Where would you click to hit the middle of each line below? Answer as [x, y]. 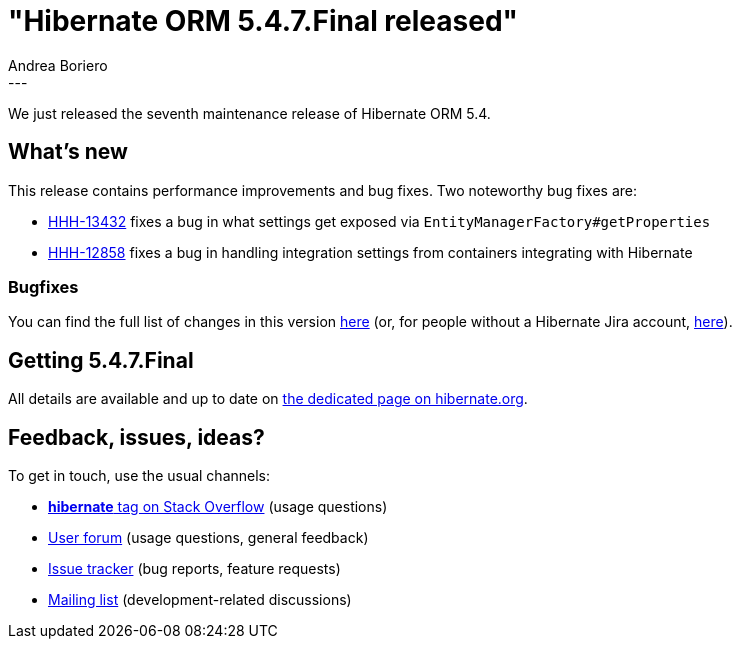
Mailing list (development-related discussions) [200, 600]
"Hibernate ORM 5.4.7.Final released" [263, 21]
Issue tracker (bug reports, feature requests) [194, 569]
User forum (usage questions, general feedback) [208, 538]
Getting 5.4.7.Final [101, 360]
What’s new [68, 152]
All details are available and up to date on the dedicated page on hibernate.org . [268, 399]
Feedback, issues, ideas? [136, 437]
